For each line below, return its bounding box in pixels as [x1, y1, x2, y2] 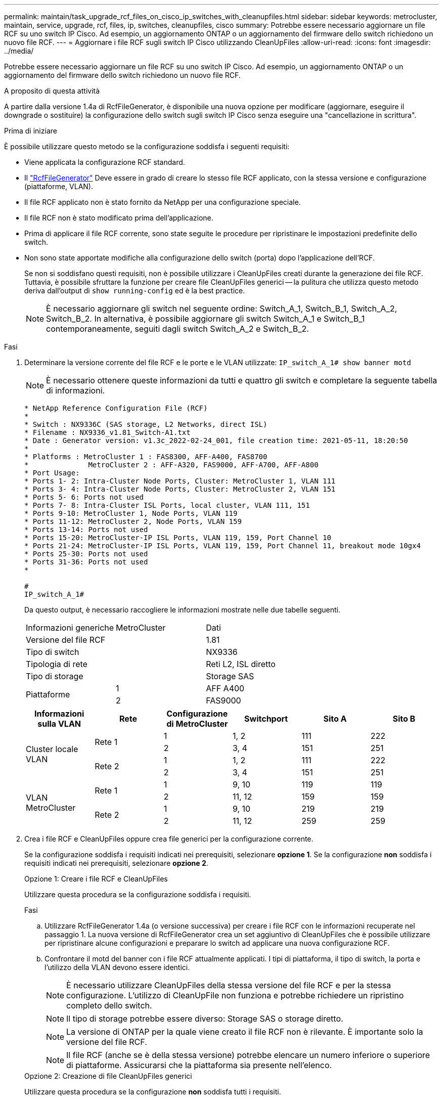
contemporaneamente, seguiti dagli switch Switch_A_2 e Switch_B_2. [46, 324, 309, 334]
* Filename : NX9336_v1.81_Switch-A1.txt [24, 428, 191, 436]
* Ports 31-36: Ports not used [24, 558, 148, 566]
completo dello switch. [66, 1000, 152, 1010]
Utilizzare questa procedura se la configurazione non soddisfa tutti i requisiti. [24, 1087, 281, 1096]
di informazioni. [46, 385, 105, 395]
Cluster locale [26, 744, 78, 754]
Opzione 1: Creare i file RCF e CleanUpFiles [24, 874, 168, 883]
